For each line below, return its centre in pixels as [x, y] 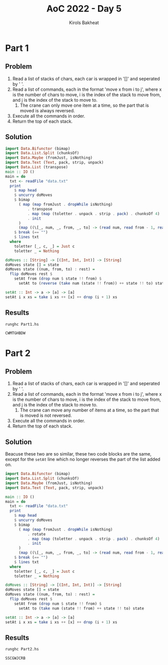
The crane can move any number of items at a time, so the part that [89, 410]
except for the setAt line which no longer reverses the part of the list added [83, 460]
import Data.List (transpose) [37, 167]
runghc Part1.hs [22, 324]
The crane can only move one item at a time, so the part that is [84, 105]
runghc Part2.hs [22, 649]
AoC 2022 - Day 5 [84, 9]
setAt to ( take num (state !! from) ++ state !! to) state [81, 608]
